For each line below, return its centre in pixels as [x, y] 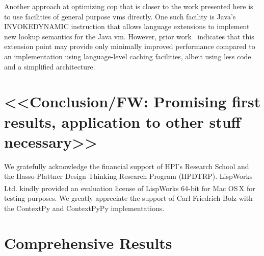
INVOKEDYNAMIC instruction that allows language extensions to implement [127, 26]
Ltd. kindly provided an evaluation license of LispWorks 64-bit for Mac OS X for [130, 188]
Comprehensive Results [88, 243]
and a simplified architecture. [50, 66]
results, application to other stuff [123, 121]
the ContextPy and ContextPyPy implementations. [84, 208]
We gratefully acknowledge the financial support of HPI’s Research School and [127, 166]
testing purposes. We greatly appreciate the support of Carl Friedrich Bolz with [128, 198]
